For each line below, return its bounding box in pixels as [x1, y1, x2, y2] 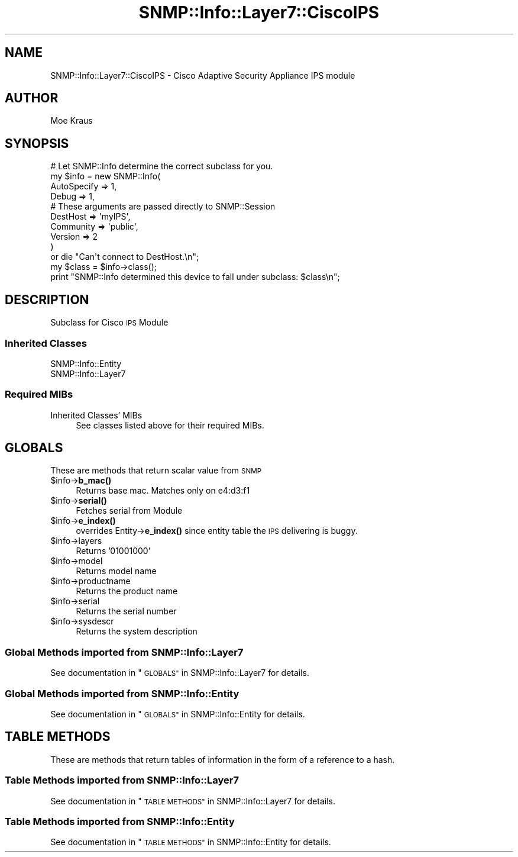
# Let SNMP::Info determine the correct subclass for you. [50, 161, 273, 172]
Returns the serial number [76, 606, 177, 617]
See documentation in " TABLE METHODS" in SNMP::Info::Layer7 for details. [50, 795, 336, 806]
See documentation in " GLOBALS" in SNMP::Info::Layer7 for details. [50, 668, 310, 678]
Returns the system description [76, 626, 198, 637]
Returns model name [76, 566, 157, 576]
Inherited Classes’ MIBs [50, 410, 143, 420]
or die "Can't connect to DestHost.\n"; [50, 252, 199, 262]
